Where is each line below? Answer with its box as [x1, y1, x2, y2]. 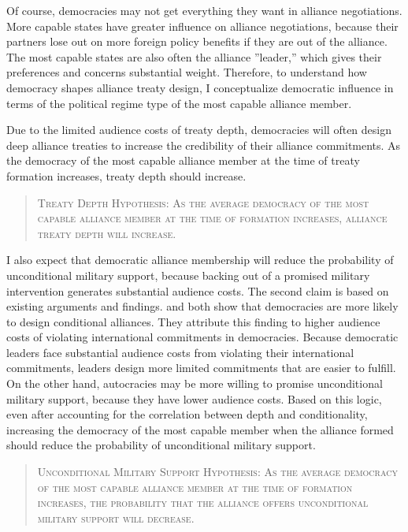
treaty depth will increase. [37, 225, 176, 241]
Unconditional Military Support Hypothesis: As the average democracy [37, 463, 398, 480]
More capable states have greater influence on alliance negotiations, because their [6, 17, 399, 34]
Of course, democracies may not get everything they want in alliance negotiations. [6, 2, 402, 18]
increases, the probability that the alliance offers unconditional [37, 494, 369, 511]
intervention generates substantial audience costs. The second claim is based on [6, 282, 389, 299]
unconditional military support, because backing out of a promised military [6, 266, 370, 283]
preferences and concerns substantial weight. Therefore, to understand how [6, 64, 367, 80]
